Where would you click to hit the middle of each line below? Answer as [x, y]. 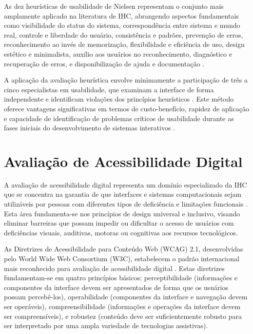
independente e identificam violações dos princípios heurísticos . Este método [119, 99]
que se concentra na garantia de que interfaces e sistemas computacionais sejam [123, 194]
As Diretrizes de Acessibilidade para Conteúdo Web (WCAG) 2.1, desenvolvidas [124, 249]
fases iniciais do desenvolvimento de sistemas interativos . [90, 128]
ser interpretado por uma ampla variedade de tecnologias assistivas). [106, 325]
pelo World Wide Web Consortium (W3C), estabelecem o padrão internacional [122, 258]
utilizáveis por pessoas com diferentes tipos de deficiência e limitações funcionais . [126, 204]
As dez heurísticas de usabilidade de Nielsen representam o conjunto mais [114, 6]
